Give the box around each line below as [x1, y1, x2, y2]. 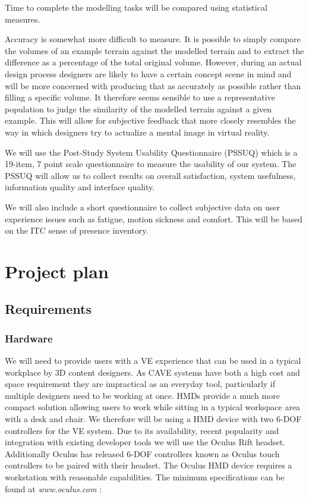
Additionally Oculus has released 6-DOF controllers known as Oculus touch [5, 447, 280, 460]
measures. [5, 12, 40, 25]
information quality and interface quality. [5, 181, 155, 193]
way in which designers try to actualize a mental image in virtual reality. [5, 125, 270, 138]
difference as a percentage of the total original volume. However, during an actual [5, 56, 302, 68]
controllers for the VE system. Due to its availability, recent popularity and [5, 424, 279, 436]
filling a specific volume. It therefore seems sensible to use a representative [5, 91, 275, 103]
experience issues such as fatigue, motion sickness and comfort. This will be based [5, 212, 302, 225]
